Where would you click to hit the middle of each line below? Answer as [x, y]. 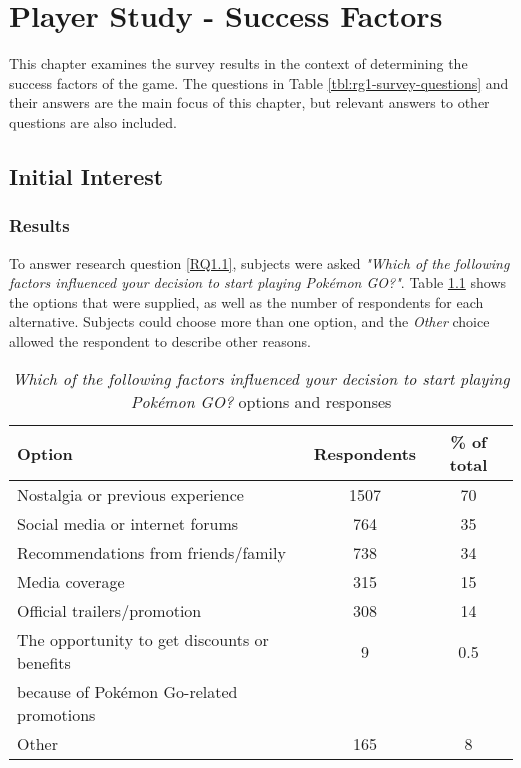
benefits [44, 663]
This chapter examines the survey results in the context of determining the [238, 63]
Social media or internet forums [128, 524]
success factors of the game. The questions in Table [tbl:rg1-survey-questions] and [259, 82]
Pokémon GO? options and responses [261, 402]
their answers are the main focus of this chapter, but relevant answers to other [249, 102]
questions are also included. [93, 121]
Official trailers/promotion [109, 611]
